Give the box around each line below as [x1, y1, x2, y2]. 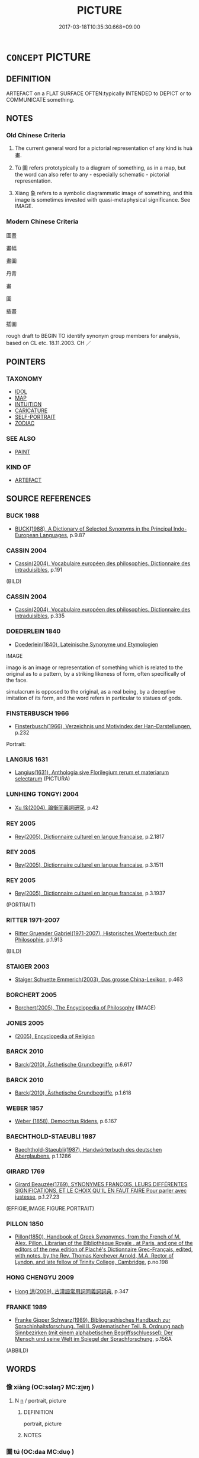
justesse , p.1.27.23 [14, 1193, 60, 1200]
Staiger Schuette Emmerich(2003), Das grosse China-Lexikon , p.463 [14, 976, 184, 983]
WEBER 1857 [6, 1104, 43, 1112]
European [14, 531, 38, 538]
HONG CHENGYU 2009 [6, 1274, 74, 1282]
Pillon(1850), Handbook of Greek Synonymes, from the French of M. [14, 1233, 181, 1240]
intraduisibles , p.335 [14, 612, 65, 619]
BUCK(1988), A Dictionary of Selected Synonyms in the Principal [14, 525, 173, 532]
